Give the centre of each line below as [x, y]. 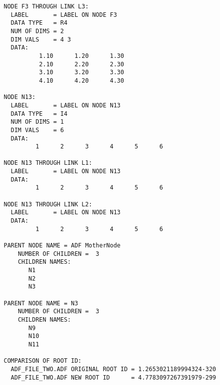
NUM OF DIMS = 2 [37, 31]
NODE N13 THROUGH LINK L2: [48, 204]
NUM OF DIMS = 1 [37, 122]
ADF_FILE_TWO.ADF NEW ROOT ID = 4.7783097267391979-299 [113, 377]
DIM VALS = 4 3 [41, 39]
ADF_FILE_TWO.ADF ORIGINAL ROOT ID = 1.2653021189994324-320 [113, 369]
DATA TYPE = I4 [39, 114]
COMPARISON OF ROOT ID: [43, 361]
